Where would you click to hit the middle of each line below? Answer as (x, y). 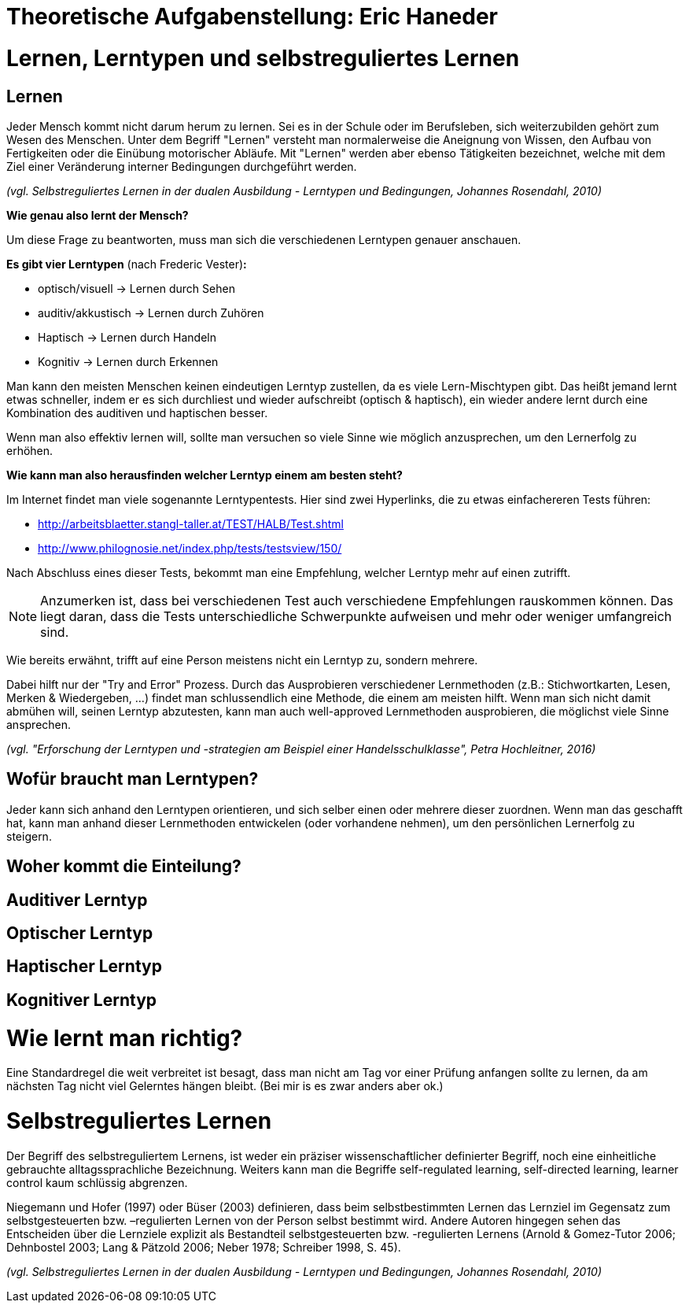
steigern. (29, 836)
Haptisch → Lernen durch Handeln (127, 337)
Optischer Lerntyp (80, 934)
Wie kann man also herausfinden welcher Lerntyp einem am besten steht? (204, 475)
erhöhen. (30, 450)
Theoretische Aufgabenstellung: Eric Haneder (252, 17)
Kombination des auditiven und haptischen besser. (137, 412)
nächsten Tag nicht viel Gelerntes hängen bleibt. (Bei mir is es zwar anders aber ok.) (225, 1086)
